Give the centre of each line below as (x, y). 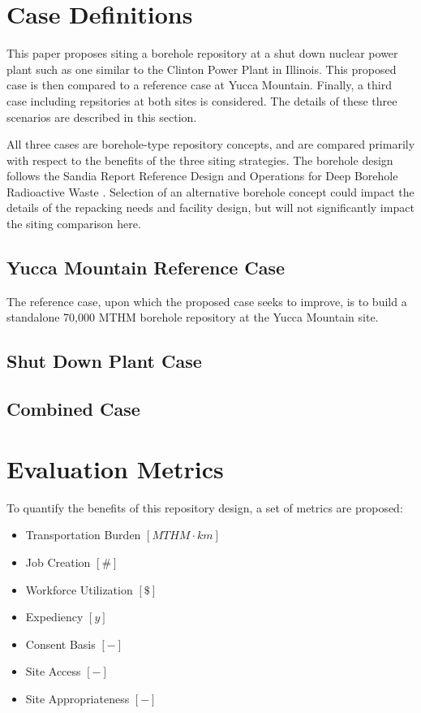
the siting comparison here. (74, 224)
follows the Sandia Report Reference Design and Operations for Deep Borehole (202, 176)
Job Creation (58, 562)
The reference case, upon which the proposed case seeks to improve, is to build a (207, 301)
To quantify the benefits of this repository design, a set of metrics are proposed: (205, 507)
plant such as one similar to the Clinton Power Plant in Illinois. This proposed (202, 69)
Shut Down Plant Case (104, 361)
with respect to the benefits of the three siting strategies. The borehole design (200, 160)
